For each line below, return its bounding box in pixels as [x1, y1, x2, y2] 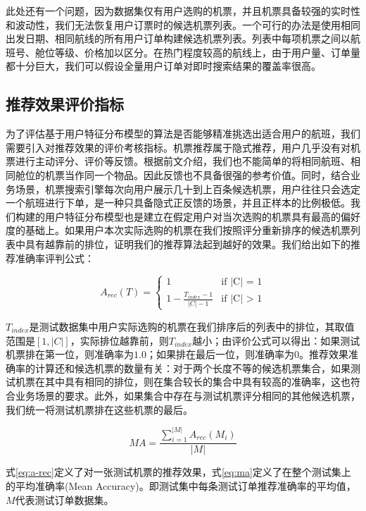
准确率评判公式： [15, 250, 94, 265]
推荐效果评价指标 [6, 93, 124, 115]
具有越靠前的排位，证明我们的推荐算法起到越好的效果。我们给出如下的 [25, 236, 351, 251]
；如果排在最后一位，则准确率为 [146, 347, 294, 362]
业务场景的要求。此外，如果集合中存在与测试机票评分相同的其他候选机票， [15, 388, 360, 402]
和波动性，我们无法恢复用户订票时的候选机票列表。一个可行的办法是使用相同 [6, 17, 360, 32]
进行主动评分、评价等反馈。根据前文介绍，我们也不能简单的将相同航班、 [15, 154, 351, 168]
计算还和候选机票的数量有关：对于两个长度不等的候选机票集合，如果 [34, 360, 351, 375]
